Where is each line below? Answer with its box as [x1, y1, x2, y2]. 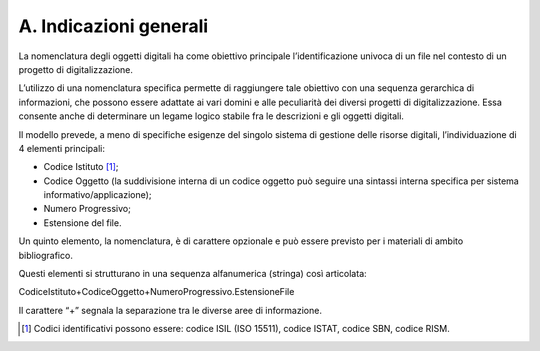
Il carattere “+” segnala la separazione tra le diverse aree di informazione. [18, 304, 322, 316]
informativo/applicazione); [43, 189, 152, 201]
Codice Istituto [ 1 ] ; [43, 161, 119, 173]
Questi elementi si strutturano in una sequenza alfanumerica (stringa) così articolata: [18, 268, 367, 280]
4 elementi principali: [18, 142, 105, 154]
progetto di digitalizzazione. [18, 63, 134, 75]
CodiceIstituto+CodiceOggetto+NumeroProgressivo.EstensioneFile [18, 286, 295, 298]
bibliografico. [18, 249, 74, 261]
